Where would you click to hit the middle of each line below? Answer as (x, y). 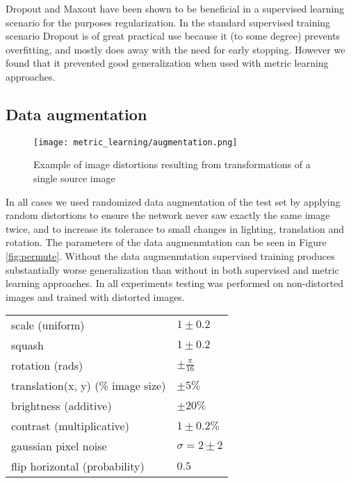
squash (27, 345)
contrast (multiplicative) (70, 426)
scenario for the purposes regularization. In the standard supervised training (168, 22)
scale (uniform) (48, 325)
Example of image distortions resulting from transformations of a (172, 164)
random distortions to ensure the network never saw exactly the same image (168, 215)
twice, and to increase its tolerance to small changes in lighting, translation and (175, 228)
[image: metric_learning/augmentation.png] (136, 142)
